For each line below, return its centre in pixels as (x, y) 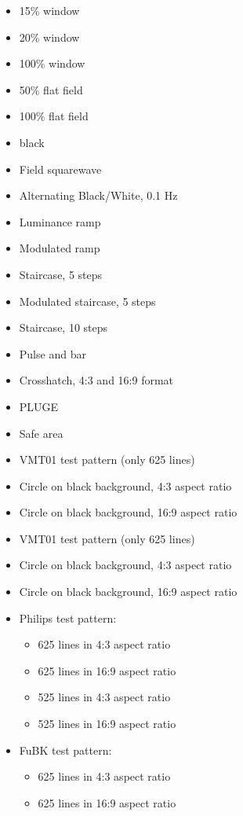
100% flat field (54, 116)
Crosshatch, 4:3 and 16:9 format (96, 380)
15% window (49, 10)
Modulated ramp (60, 248)
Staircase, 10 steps (63, 327)
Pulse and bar (53, 353)
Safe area (41, 433)
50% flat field (51, 89)
